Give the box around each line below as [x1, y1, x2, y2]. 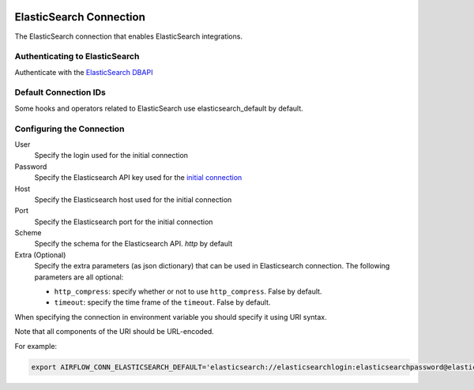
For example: [14, 341, 58, 351]
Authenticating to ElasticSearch [14, 51, 140, 62]
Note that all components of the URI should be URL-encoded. [14, 327, 215, 336]
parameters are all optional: [34, 272, 124, 282]
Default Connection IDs [14, 87, 106, 98]
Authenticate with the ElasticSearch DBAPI [14, 67, 153, 77]
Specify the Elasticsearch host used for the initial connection [34, 194, 232, 204]
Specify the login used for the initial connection [34, 151, 189, 160]
